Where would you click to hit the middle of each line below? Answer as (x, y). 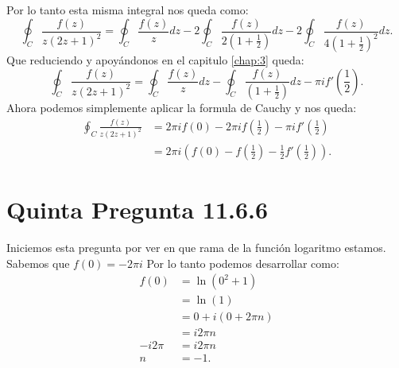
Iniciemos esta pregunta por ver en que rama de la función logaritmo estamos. (196, 247)
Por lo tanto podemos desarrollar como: (243, 263)
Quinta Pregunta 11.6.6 (138, 209)
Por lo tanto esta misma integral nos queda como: (128, 10)
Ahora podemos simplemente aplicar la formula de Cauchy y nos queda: (182, 108)
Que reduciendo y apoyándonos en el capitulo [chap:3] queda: (155, 60)
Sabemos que (38, 263)
